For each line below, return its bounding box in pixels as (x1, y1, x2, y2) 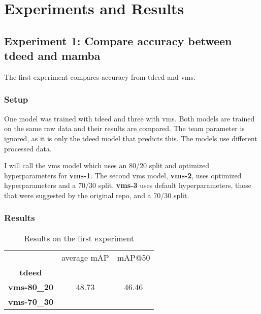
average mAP (61, 251, 109, 263)
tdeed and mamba (4, 48, 101, 64)
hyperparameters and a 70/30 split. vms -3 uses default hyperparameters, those (4, 180, 251, 191)
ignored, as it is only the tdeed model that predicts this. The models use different (4, 133, 257, 143)
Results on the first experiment (24, 232, 135, 244)
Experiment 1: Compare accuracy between (4, 33, 232, 48)
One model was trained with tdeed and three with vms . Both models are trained (4, 113, 255, 123)
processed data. (4, 143, 52, 153)
